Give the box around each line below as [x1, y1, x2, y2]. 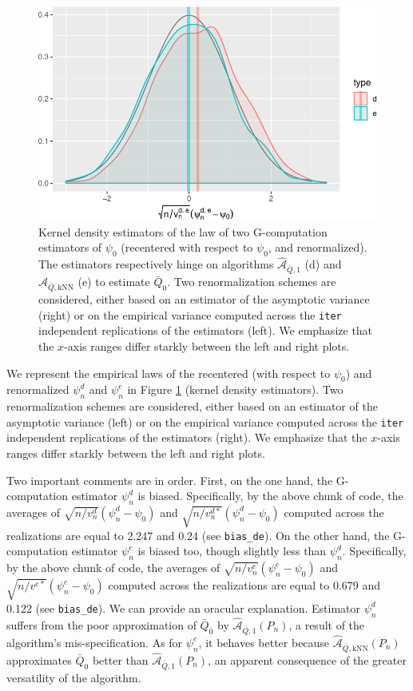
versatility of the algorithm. [6, 669, 141, 685]
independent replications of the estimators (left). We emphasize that [38, 322, 373, 339]
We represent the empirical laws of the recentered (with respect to [6, 364, 331, 381]
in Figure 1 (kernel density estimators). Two [127, 381, 344, 398]
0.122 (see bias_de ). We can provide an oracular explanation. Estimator [6, 599, 361, 616]
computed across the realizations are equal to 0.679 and [108, 577, 381, 594]
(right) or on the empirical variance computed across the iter [38, 306, 342, 323]
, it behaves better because [198, 633, 330, 650]
